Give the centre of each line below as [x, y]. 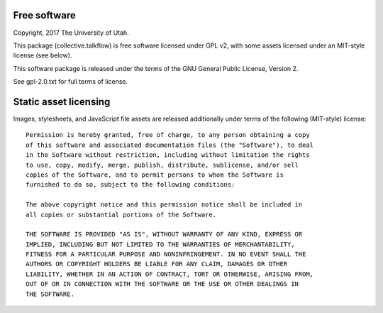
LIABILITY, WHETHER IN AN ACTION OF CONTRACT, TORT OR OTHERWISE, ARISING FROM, [170, 274]
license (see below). [43, 55]
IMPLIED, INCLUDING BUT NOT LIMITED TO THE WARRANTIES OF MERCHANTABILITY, [160, 244]
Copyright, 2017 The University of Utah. [71, 33]
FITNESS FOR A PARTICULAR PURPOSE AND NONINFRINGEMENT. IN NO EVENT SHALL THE [166, 254]
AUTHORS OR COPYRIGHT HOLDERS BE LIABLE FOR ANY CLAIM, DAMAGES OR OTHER [157, 264]
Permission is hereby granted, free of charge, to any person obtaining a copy [168, 135]
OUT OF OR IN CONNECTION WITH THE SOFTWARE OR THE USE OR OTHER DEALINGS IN [162, 284]
